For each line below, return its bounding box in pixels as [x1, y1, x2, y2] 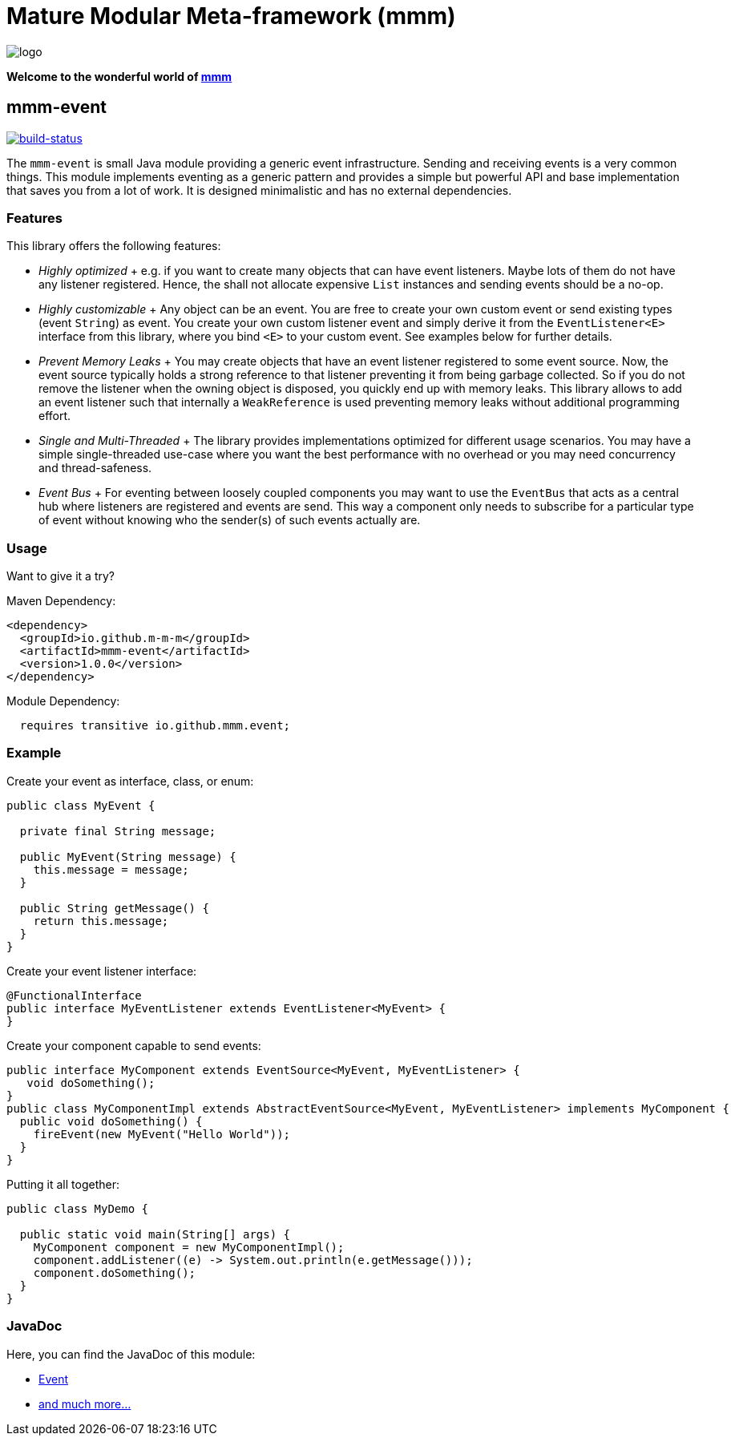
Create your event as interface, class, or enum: [6, 774, 254, 788]
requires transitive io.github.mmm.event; [19, 719, 291, 733]
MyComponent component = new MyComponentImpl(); [33, 1240, 345, 1254]
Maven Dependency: [6, 594, 116, 608]
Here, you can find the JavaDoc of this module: [6, 1347, 256, 1361]
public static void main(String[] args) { [19, 1227, 291, 1241]
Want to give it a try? [6, 569, 115, 584]
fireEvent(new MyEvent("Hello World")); [33, 1127, 291, 1141]
